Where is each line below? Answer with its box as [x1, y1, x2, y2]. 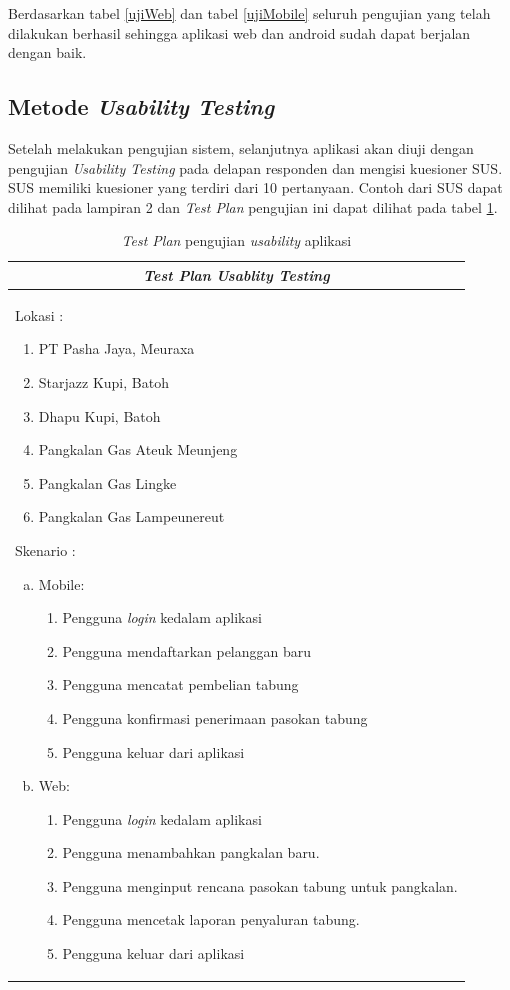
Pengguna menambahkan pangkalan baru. [62, 842, 320, 863]
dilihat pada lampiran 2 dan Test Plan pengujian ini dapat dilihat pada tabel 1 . [8, 196, 498, 217]
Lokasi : [15, 304, 64, 325]
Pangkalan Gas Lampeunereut [38, 506, 225, 527]
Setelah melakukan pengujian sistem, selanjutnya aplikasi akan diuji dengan [8, 137, 474, 158]
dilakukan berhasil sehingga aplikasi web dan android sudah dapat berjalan [8, 22, 471, 43]
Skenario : [15, 539, 76, 560]
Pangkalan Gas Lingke [38, 472, 177, 493]
